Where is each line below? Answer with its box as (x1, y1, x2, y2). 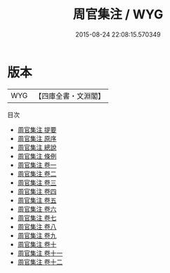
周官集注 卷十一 (17, 248, 63, 257)
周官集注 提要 (17, 125, 57, 134)
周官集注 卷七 (17, 213, 57, 222)
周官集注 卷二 (17, 169, 57, 178)
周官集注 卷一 (17, 160, 57, 169)
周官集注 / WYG (72, 6, 164, 23)
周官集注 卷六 (17, 205, 57, 213)
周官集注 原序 (17, 134, 57, 142)
